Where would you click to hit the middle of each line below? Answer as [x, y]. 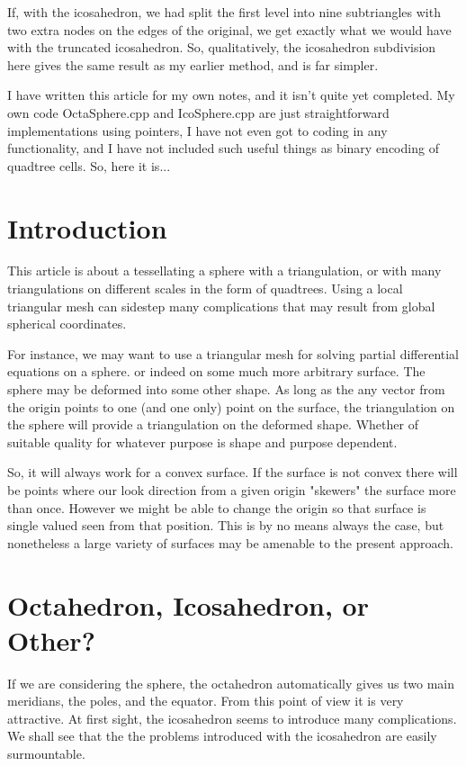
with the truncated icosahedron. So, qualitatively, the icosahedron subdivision [222, 47]
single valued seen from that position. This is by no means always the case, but [226, 525]
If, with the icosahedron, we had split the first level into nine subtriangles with [224, 12]
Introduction [87, 227]
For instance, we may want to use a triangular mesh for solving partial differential [233, 353]
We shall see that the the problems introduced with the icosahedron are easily [222, 736]
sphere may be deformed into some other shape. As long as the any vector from [226, 389]
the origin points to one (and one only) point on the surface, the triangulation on [231, 406]
